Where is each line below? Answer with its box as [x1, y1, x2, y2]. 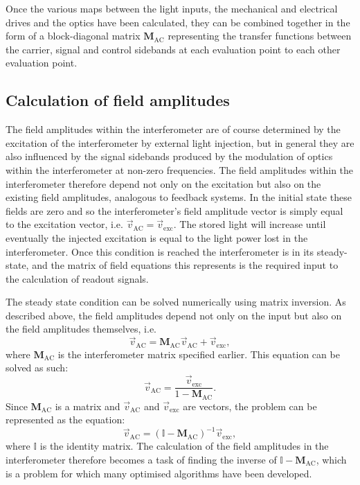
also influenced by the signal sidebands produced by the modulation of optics [6, 149, 333, 164]
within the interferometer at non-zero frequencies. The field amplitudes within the [6, 162, 354, 177]
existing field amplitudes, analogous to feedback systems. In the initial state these [6, 190, 352, 204]
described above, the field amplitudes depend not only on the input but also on [6, 308, 342, 322]
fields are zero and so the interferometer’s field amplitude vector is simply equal [6, 203, 343, 218]
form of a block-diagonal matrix [6, 28, 141, 43]
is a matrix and [55, 398, 120, 413]
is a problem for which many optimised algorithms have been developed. [6, 466, 312, 480]
